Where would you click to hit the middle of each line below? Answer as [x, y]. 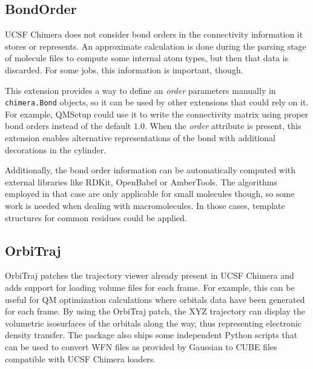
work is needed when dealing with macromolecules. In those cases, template [145, 205]
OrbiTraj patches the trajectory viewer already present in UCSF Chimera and [150, 275]
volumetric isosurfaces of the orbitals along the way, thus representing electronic [153, 323]
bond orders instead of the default [68, 126]
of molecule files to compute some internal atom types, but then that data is [147, 58]
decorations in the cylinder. [56, 149]
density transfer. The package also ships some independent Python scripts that [151, 335]
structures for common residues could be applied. [96, 217]
